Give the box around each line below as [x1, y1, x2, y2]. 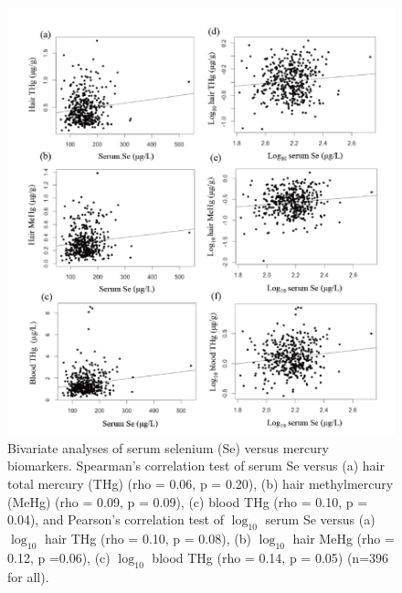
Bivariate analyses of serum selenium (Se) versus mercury [7, 438, 329, 457]
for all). [7, 567, 49, 586]
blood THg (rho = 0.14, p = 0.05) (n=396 [152, 547, 389, 567]
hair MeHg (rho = [292, 529, 395, 548]
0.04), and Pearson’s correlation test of [7, 510, 224, 529]
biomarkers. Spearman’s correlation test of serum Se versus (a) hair [7, 456, 385, 475]
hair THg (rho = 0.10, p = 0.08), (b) [44, 529, 251, 548]
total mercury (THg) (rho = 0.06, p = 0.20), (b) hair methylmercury [7, 474, 394, 493]
